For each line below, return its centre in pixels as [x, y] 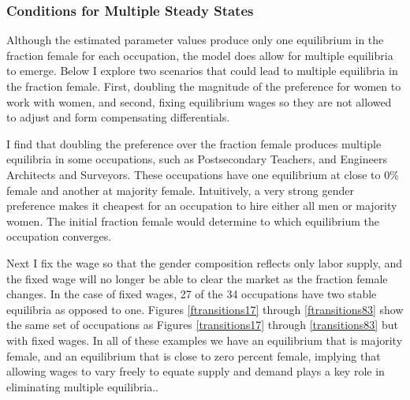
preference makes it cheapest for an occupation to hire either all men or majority [202, 206]
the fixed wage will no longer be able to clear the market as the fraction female [197, 278]
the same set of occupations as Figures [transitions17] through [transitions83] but [202, 325]
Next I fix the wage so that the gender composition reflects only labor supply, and [205, 262]
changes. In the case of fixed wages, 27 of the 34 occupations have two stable [192, 294]
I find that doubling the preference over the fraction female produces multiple [194, 143]
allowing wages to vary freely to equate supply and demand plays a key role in [196, 371]
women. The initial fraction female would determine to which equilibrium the [193, 221]
